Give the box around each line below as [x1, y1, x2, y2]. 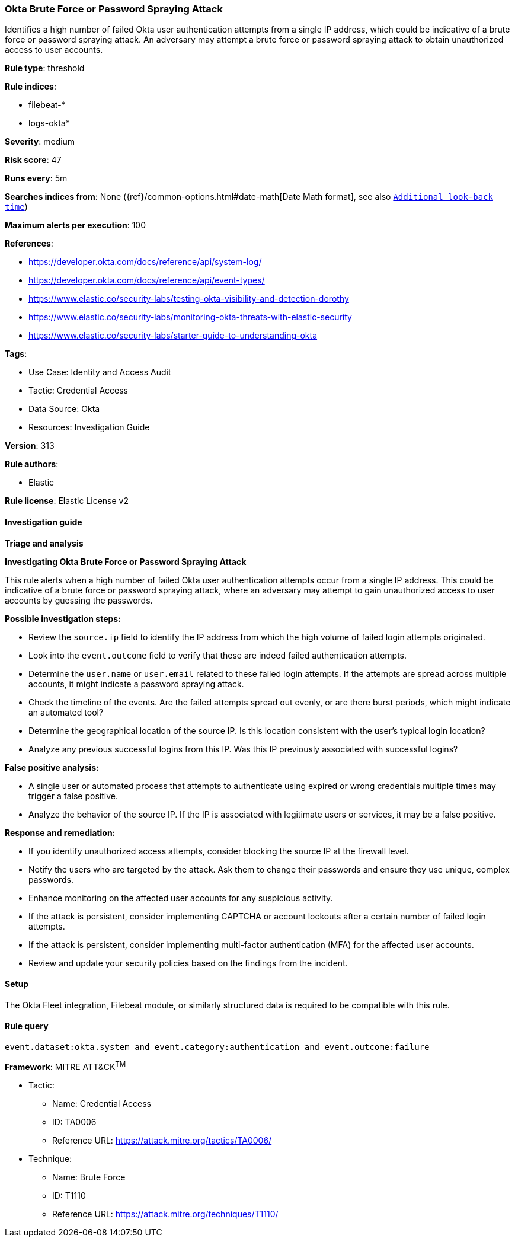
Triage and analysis [5, 538, 84, 548]
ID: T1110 [52, 1190, 86, 1201]
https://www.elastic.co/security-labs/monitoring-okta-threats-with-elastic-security [28, 312, 352, 323]
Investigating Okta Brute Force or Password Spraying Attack [5, 556, 247, 567]
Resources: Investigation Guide [28, 422, 150, 433]
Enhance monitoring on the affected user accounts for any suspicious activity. [28, 892, 333, 903]
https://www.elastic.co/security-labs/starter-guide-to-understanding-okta [28, 330, 318, 341]
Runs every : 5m [5, 173, 68, 184]
